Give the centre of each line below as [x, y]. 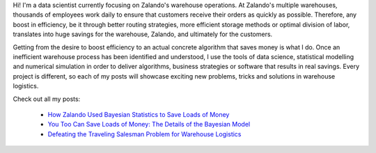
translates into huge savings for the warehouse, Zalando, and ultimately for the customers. [143, 34]
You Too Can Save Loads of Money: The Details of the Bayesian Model [149, 124]
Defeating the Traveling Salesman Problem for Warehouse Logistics [144, 134]
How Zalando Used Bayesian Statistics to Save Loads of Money [139, 114]
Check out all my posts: [47, 99]
